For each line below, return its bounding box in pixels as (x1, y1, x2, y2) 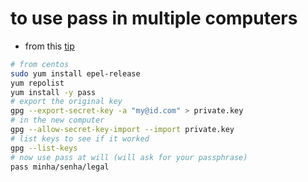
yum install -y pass (10, 87, 97, 97)
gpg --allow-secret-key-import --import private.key (10, 125, 235, 135)
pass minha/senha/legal (10, 162, 110, 172)
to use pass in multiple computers (10, 7, 298, 30)
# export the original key (10, 97, 123, 107)
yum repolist (10, 78, 65, 88)
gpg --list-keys (10, 143, 78, 153)
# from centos (10, 59, 70, 69)
